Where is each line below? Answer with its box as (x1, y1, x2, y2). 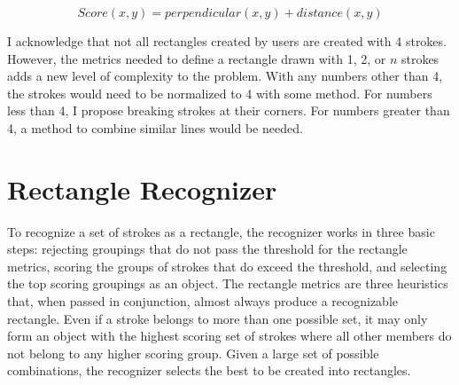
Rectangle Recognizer (7, 170, 277, 207)
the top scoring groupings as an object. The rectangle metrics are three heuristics (7, 274, 448, 293)
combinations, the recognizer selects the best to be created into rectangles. (7, 361, 411, 380)
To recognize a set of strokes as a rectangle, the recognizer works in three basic (7, 222, 435, 240)
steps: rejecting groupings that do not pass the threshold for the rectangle (7, 240, 408, 258)
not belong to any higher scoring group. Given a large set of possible (7, 343, 379, 362)
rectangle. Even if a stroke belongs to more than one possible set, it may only (7, 309, 428, 327)
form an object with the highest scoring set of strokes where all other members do (7, 326, 452, 345)
